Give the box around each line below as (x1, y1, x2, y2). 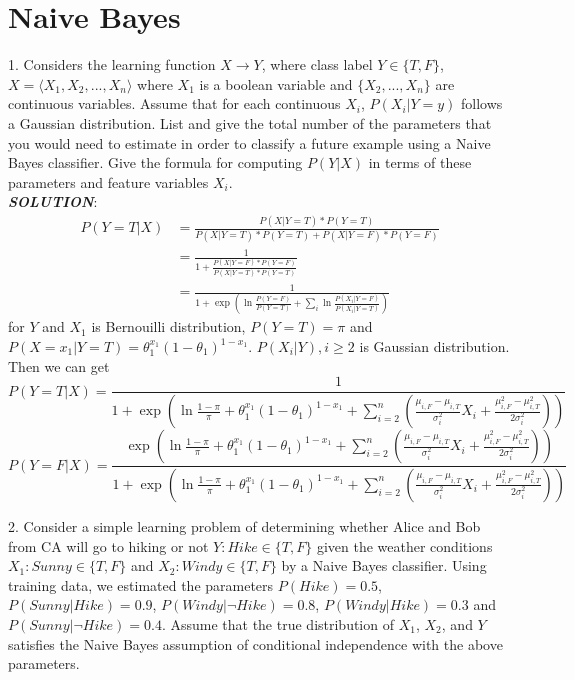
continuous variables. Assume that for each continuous (8, 93, 341, 114)
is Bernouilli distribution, (91, 316, 246, 337)
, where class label (261, 54, 373, 75)
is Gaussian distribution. (359, 336, 510, 356)
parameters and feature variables (8, 171, 209, 192)
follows (461, 93, 503, 114)
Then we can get (8, 355, 110, 376)
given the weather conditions (316, 535, 493, 556)
